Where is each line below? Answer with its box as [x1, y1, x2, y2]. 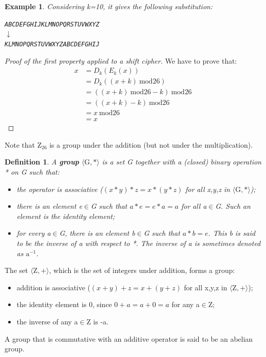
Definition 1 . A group [5, 156, 79, 167]
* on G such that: [5, 167, 60, 177]
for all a [181, 201, 207, 211]
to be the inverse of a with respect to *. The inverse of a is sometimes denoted [16, 238, 261, 249]
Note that [5, 139, 35, 150]
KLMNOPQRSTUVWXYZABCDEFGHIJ [5, 40, 100, 48]
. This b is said [208, 228, 255, 238]
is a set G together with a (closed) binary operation [102, 156, 261, 167]
